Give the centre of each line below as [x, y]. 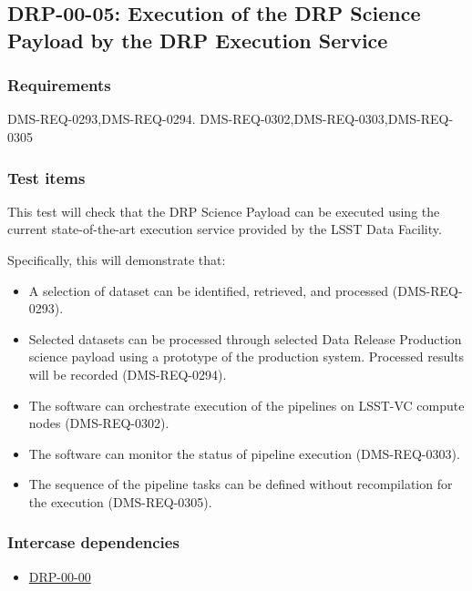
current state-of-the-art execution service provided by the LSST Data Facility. [225, 229]
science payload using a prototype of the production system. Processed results [246, 357]
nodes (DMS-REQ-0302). [99, 423]
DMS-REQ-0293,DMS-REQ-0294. [102, 119]
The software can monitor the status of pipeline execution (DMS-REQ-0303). [244, 453]
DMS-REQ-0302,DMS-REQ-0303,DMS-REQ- [327, 119]
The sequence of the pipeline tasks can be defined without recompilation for [241, 484]
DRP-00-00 [60, 576]
